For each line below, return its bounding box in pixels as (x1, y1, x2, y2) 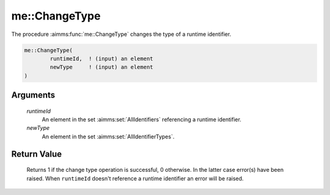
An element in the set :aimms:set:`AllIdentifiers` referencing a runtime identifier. (42, 116, 241, 123)
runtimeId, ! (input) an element (50, 55, 153, 62)
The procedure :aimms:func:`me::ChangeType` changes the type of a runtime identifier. (11, 30, 232, 38)
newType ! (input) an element (50, 64, 153, 71)
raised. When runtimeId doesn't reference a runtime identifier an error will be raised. (26, 174, 244, 182)
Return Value (11, 149, 62, 159)
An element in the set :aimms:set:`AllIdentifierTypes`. (42, 133, 175, 140)
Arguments (11, 90, 56, 101)
